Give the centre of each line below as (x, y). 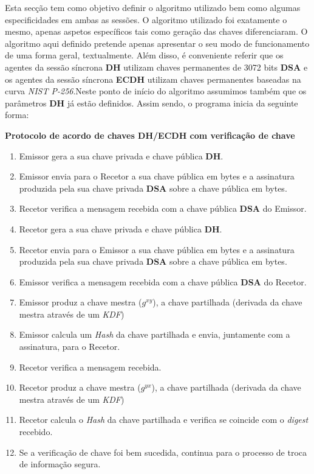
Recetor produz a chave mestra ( (80, 387)
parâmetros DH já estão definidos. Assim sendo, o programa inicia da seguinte (152, 103)
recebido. (36, 432)
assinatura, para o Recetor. (70, 347)
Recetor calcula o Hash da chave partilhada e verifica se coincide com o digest (164, 420)
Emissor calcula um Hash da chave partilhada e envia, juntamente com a (155, 334)
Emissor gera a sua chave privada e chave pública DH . (121, 155)
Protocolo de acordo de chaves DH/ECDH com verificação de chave (150, 135)
